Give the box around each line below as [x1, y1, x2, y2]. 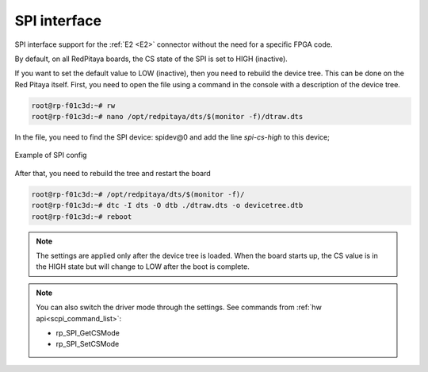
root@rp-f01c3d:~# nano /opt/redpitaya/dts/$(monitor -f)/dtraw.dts [31, 112, 304, 121]
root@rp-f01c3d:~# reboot [31, 212, 132, 221]
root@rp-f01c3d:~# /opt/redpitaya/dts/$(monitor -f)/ [31, 190, 245, 198]
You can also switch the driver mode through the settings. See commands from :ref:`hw [36, 302, 323, 313]
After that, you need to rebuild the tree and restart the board [14, 168, 211, 178]
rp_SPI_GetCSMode [55, 328, 120, 337]
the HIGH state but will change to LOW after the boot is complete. [36, 262, 250, 271]
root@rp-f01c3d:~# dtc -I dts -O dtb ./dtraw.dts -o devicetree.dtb [31, 201, 304, 210]
